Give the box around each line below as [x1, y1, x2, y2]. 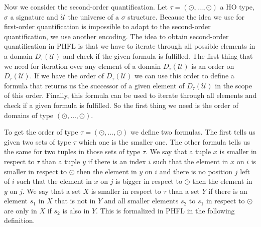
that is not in [55, 195, 96, 206]
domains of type [4, 109, 54, 120]
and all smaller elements [104, 195, 179, 206]
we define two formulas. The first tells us [130, 127, 255, 137]
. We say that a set [22, 185, 81, 196]
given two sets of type [4, 136, 71, 147]
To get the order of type [4, 127, 78, 137]
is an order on [191, 60, 234, 71]
